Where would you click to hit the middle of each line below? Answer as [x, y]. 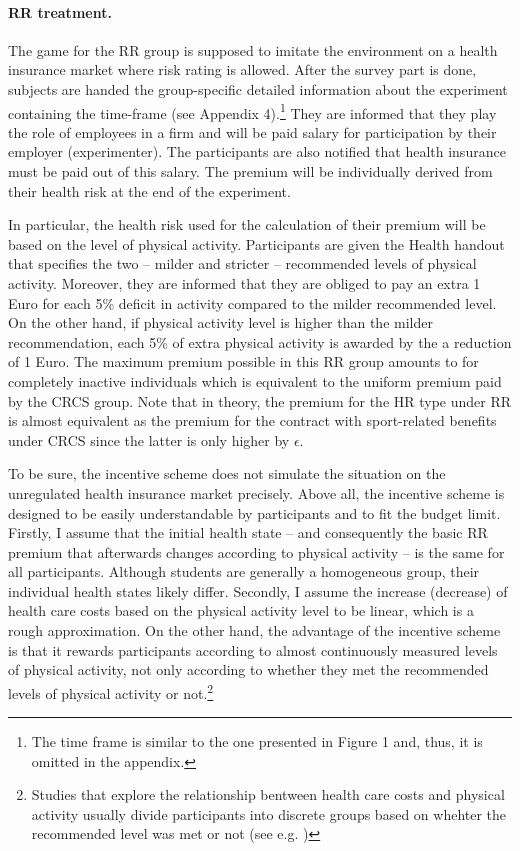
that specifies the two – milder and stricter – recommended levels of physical [242, 263]
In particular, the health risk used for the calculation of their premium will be [247, 224]
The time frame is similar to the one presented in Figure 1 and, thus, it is [257, 741]
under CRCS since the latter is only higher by [149, 439]
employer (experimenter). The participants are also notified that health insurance [257, 151]
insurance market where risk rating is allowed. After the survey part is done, [242, 69]
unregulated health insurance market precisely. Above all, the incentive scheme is [256, 492]
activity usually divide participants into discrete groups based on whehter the [269, 813]
